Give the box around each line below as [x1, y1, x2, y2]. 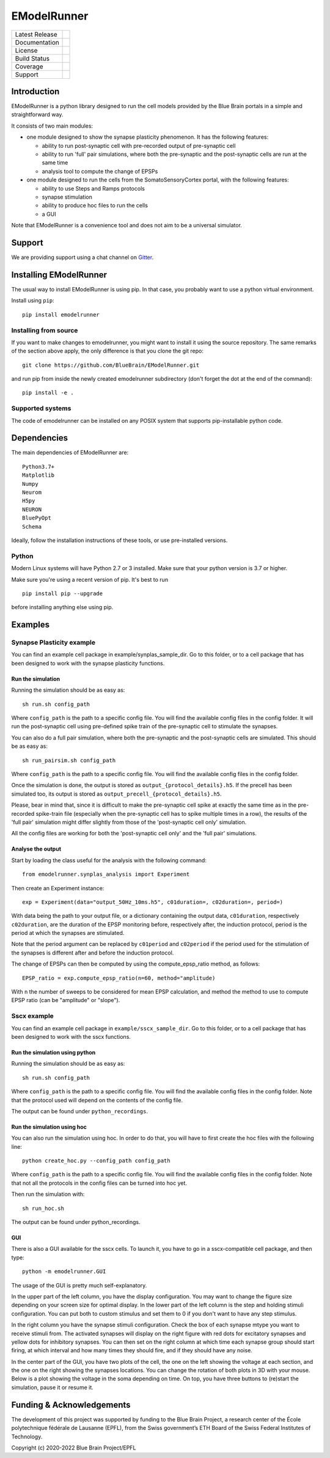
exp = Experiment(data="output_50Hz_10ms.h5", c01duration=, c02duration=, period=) [22, 898, 284, 906]
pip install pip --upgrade [22, 590, 103, 597]
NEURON [22, 506, 42, 513]
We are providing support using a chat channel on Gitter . [11, 254, 154, 261]
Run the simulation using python [11, 1049, 96, 1056]
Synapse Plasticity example [11, 639, 96, 647]
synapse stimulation [42, 193, 93, 200]
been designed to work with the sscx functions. [11, 1033, 131, 1040]
